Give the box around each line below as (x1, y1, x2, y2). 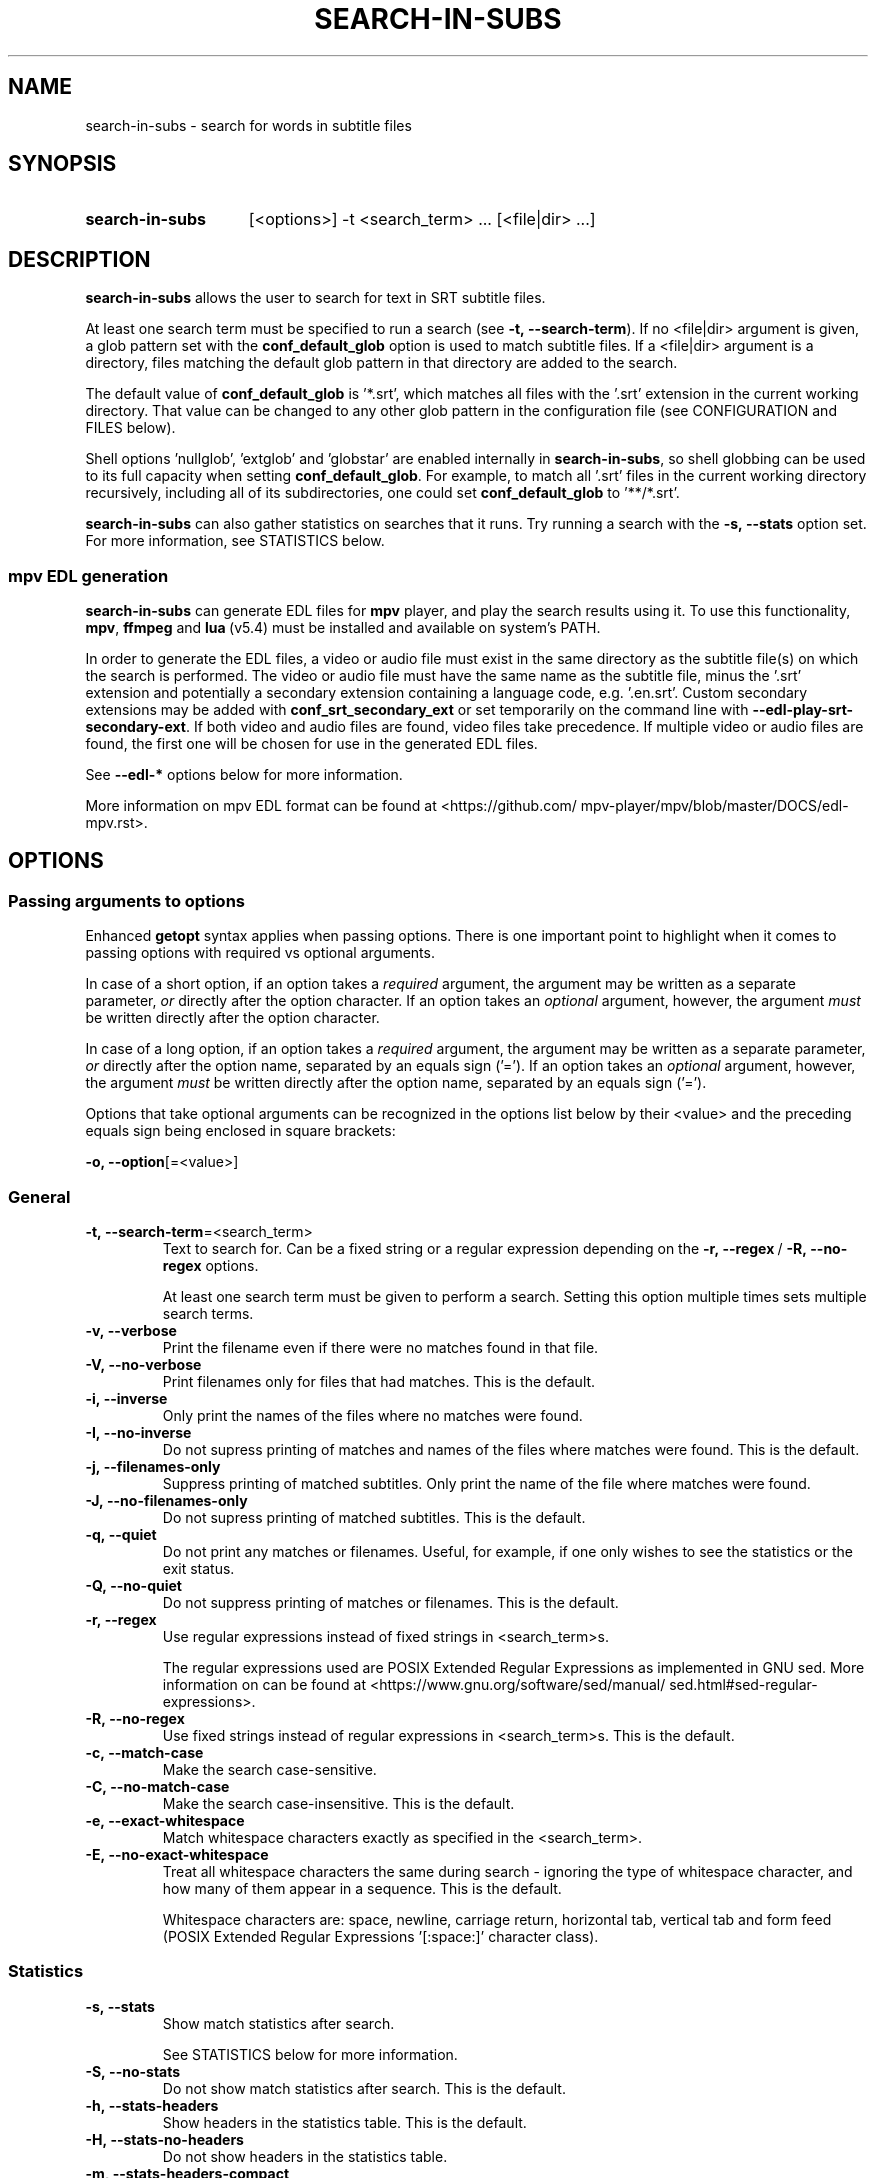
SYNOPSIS (8, 151, 117, 177)
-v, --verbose (85, 1322, 177, 1339)
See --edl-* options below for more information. (85, 766, 403, 784)
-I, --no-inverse (85, 1424, 192, 1441)
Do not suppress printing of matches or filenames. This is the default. (162, 1594, 619, 1611)
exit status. (162, 1560, 235, 1577)
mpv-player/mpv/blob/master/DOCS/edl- (580, 797, 849, 815)
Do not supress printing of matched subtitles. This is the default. (162, 1509, 586, 1526)
